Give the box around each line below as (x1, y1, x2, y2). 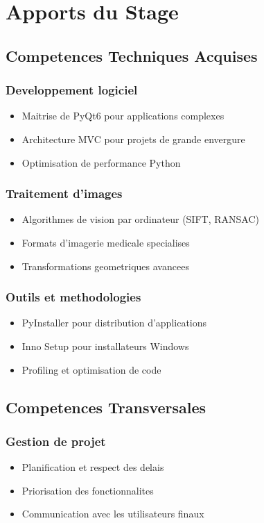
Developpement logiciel (6, 81, 138, 99)
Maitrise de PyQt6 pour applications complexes (21, 108, 225, 123)
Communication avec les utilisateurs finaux (21, 506, 204, 521)
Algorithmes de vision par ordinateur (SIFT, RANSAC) (21, 212, 259, 226)
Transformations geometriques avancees (21, 258, 189, 273)
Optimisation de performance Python (21, 155, 181, 169)
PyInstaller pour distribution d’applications (21, 315, 207, 330)
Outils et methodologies (6, 288, 141, 306)
